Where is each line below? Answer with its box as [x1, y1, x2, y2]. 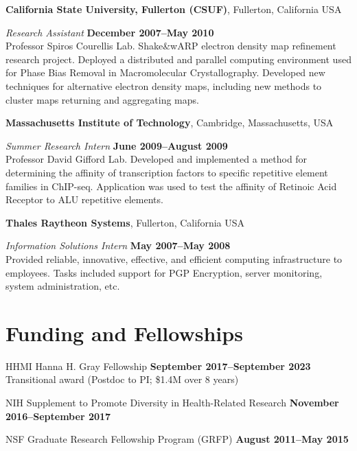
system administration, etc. [5, 279, 120, 293]
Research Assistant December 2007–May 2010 [5, 25, 214, 39]
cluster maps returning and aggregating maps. [5, 92, 199, 106]
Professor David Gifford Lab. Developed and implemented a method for [5, 152, 308, 166]
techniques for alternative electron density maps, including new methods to [5, 78, 322, 93]
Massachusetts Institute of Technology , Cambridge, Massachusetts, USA [5, 115, 334, 130]
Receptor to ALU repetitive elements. [5, 192, 163, 207]
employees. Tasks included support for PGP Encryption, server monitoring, [5, 265, 323, 279]
